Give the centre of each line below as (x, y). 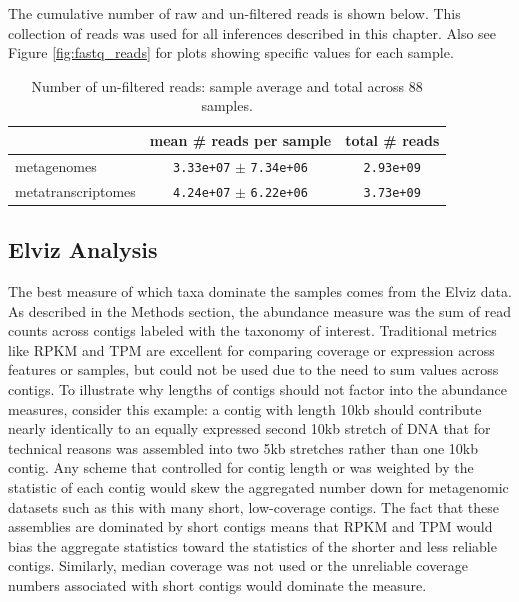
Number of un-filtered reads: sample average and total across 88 (227, 85)
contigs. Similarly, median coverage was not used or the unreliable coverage (238, 565)
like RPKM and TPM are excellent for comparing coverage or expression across (251, 349)
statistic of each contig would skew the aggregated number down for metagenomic (258, 487)
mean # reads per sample (240, 139)
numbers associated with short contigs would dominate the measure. (217, 584)
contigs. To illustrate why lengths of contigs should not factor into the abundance (258, 389)
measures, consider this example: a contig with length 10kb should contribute (245, 408)
